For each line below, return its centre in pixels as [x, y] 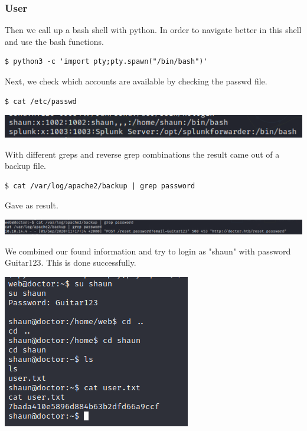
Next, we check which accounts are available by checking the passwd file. [136, 81]
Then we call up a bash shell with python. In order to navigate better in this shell [153, 30]
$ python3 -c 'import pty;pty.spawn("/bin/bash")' [106, 62]
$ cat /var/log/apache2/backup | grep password [100, 186]
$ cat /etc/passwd [41, 101]
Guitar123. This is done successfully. [71, 262]
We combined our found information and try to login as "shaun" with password [148, 251]
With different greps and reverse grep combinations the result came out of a [142, 154]
